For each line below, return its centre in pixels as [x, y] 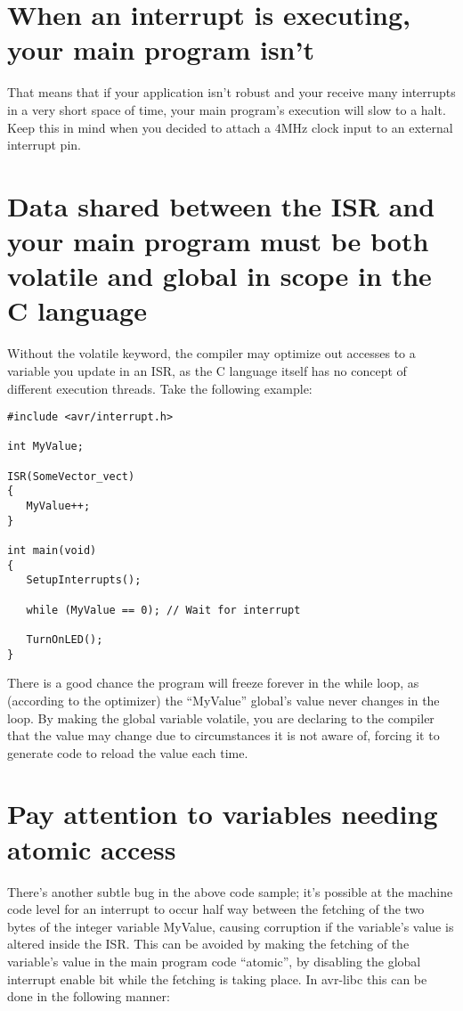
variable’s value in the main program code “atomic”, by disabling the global [214, 961]
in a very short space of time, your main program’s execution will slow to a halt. [227, 109]
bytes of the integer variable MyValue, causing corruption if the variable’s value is [231, 926]
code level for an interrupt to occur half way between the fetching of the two [216, 909]
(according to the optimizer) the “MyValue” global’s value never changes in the [223, 700]
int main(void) [52, 551]
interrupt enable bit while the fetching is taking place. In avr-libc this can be [217, 978]
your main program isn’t [161, 49]
